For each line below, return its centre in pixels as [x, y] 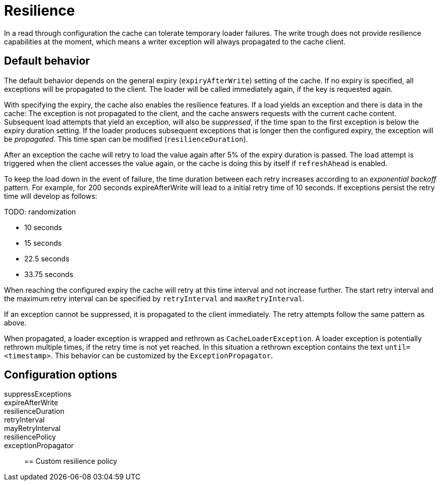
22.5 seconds [47, 258]
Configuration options [61, 375]
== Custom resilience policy [71, 461]
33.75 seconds [49, 274]
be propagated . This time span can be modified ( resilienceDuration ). [126, 139]
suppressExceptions [38, 394]
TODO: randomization [40, 211]
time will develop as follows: [51, 196]
